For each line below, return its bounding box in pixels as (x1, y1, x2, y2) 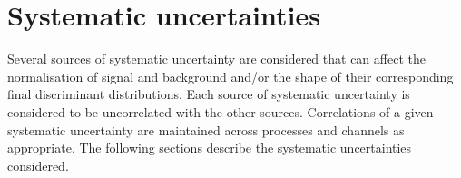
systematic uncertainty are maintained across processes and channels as (7, 120, 405, 139)
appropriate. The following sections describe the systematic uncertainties (7, 138, 412, 157)
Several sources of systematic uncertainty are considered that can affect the (7, 49, 426, 68)
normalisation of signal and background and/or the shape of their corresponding (7, 66, 454, 85)
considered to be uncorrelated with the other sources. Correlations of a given (7, 102, 434, 121)
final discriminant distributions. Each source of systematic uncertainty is (7, 84, 410, 104)
